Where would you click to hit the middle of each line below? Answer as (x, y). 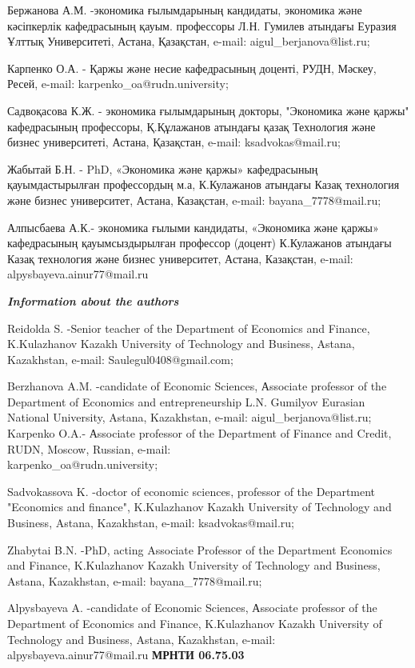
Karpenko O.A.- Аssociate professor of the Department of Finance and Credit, (200, 433)
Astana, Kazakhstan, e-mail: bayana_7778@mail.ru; (135, 580)
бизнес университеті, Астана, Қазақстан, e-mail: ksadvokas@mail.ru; (174, 142)
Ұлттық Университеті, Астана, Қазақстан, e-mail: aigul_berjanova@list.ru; (189, 41)
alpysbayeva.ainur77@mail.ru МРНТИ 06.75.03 (126, 655)
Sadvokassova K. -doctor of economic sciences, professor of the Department (192, 491)
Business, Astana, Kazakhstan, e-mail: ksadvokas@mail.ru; (151, 523)
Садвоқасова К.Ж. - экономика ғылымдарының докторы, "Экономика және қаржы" (208, 110)
